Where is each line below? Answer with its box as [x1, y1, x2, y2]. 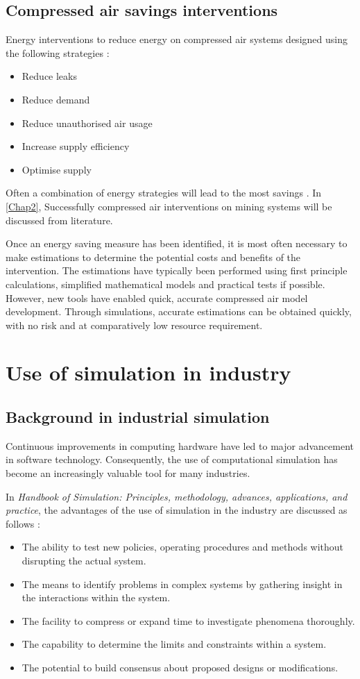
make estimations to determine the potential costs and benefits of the [6, 249, 301, 264]
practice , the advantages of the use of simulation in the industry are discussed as [6, 503, 348, 517]
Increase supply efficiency [22, 139, 130, 153]
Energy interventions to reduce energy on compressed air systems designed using [6, 32, 348, 47]
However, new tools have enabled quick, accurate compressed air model [6, 290, 308, 305]
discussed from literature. [6, 212, 113, 227]
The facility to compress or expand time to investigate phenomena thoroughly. [22, 613, 355, 628]
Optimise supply [22, 162, 92, 176]
